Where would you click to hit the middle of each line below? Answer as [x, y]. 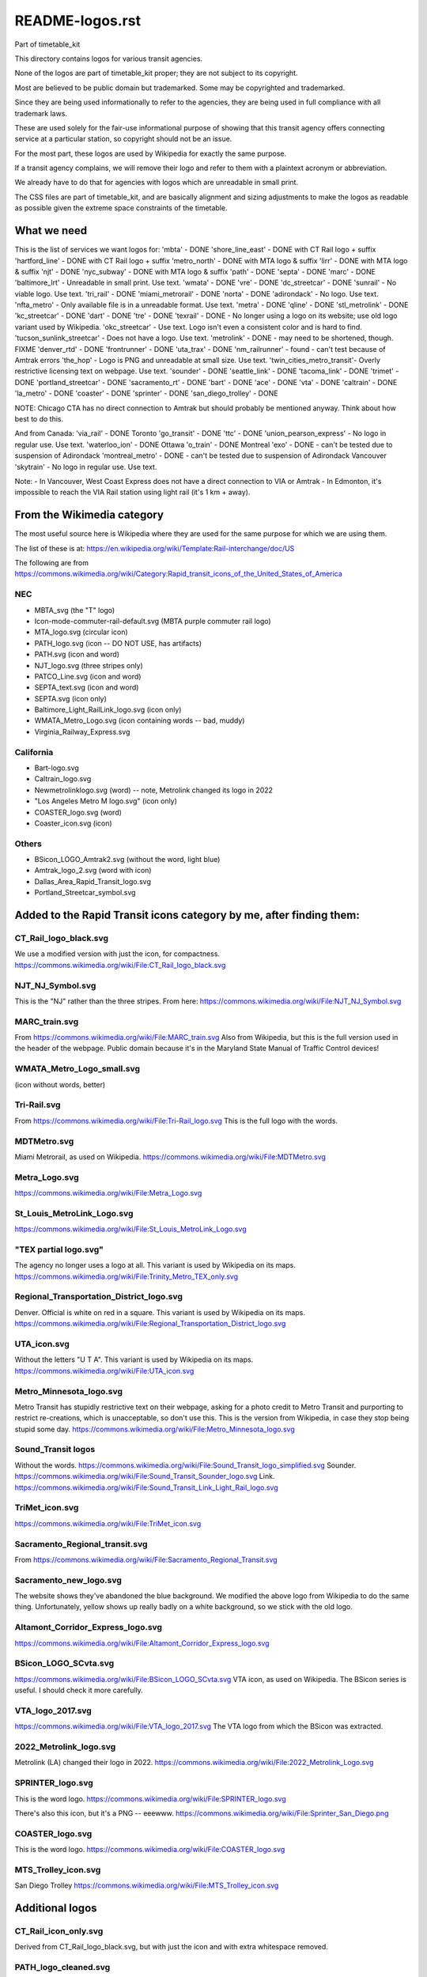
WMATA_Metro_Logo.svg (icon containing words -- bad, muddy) [140, 720]
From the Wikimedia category [89, 515]
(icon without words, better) [60, 1084]
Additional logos [56, 1909]
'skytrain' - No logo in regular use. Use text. [86, 467]
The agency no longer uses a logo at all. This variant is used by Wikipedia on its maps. [155, 1265]
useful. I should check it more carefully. [79, 1690]
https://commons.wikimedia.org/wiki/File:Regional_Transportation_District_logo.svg [150, 1324]
